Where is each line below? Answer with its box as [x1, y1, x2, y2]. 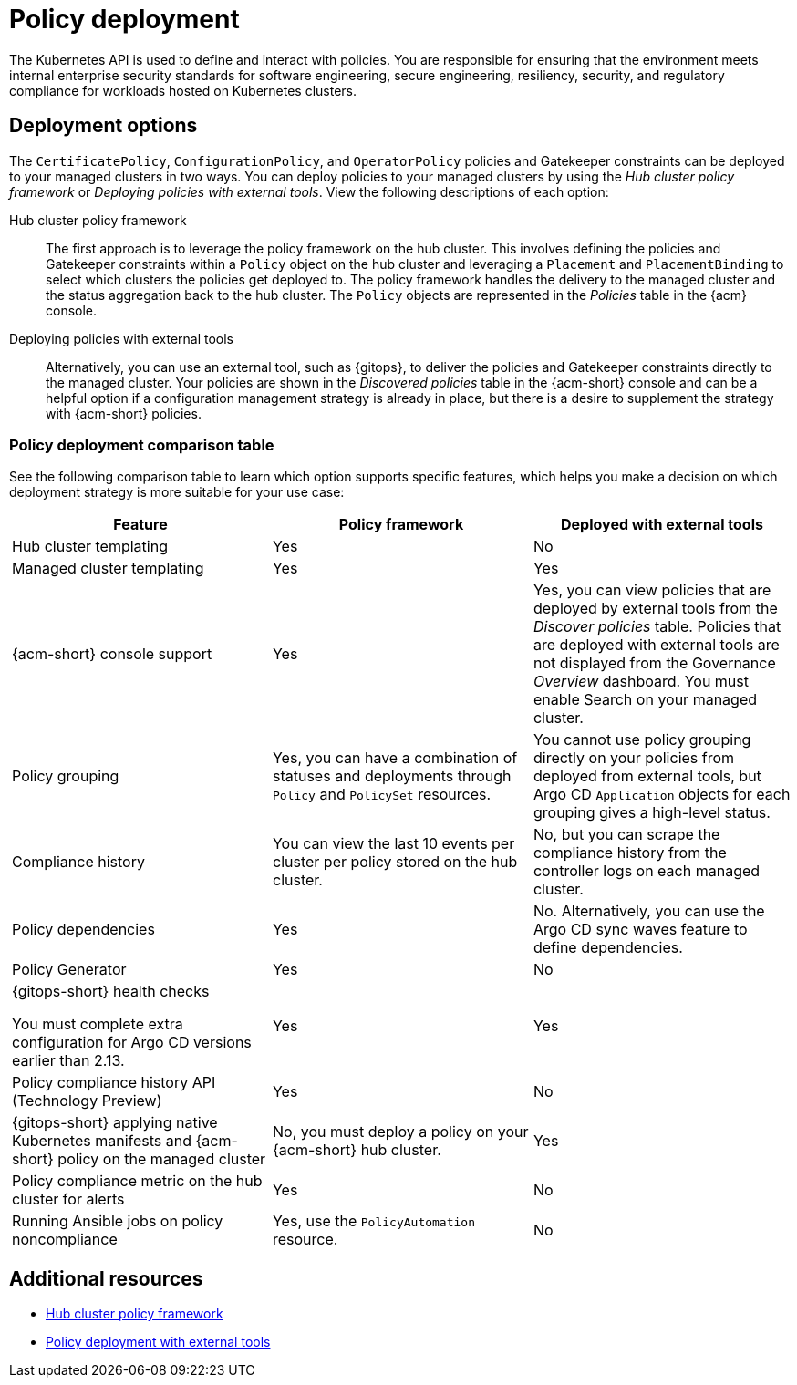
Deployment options [9, 114, 198, 138]
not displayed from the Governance [533, 654, 776, 673]
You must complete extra [12, 1015, 183, 1034]
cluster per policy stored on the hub [272, 853, 518, 872]
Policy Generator [12, 960, 127, 979]
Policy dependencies [12, 920, 155, 939]
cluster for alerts [12, 1190, 125, 1209]
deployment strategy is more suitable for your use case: [9, 484, 345, 501]
